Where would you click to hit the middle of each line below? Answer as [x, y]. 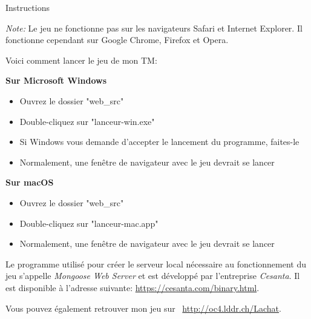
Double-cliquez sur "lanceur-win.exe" [87, 121]
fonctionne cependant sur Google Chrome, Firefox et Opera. [117, 40]
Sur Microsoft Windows [56, 80]
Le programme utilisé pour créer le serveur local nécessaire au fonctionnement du [156, 264]
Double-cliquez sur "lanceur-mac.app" [89, 223]
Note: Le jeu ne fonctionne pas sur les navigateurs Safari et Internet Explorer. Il [154, 28]
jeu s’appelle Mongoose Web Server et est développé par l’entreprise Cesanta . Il [153, 276]
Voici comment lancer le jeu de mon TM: [81, 60]
